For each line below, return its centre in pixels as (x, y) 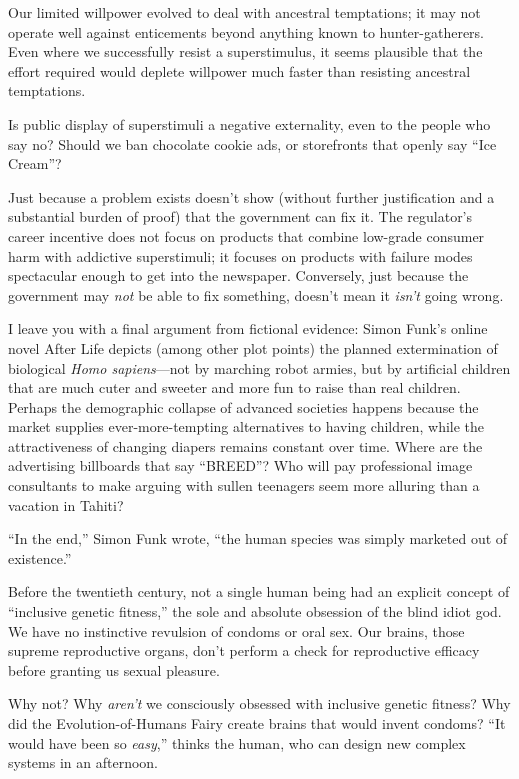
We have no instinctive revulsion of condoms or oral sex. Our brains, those (236, 630)
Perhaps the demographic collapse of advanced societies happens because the (243, 406)
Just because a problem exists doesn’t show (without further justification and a (251, 196)
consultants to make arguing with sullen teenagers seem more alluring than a (244, 485)
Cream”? (35, 163)
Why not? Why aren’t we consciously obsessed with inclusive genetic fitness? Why (259, 703)
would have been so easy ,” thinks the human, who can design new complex (237, 742)
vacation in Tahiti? (66, 504)
